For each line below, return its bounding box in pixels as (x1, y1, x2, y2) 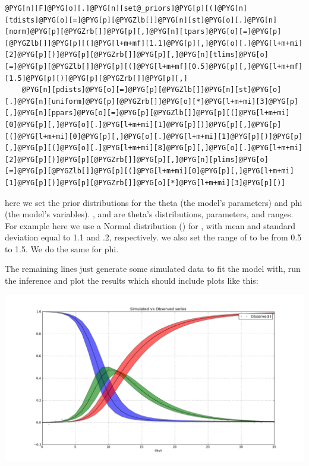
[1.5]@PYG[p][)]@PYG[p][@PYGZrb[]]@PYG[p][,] (5, 74, 188, 83)
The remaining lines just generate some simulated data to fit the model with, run (5, 262, 301, 275)
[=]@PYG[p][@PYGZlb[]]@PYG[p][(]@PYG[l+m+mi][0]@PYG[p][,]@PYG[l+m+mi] (5, 167, 294, 176)
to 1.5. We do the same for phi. (5, 242, 119, 255)
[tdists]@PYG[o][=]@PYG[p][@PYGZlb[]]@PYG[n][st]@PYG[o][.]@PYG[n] (5, 15, 278, 24)
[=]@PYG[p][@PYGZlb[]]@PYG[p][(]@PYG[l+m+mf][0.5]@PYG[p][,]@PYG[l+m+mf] (5, 62, 303, 71)
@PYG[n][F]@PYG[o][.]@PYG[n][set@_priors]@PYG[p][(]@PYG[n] (5, 4, 248, 12)
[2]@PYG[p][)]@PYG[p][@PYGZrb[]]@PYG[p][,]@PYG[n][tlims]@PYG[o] (5, 50, 269, 59)
